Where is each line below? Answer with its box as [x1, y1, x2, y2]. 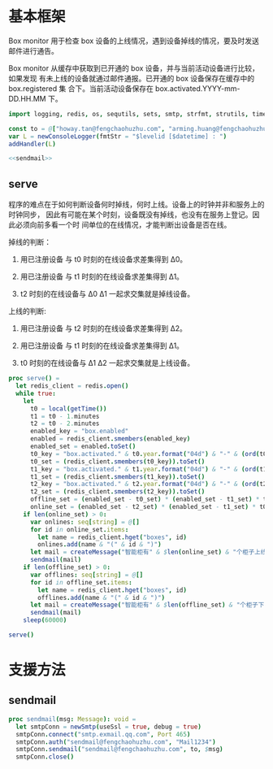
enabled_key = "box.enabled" [29, 428, 129, 436]
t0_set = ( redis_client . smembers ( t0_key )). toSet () [29, 457, 206, 466]
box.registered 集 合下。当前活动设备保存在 [8, 83, 154, 93]
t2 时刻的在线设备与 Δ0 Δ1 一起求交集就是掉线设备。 [19, 289, 195, 299]
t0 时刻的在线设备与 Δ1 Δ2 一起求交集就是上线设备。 [19, 358, 195, 368]
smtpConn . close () [15, 753, 75, 761]
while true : [15, 389, 57, 398]
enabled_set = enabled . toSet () [29, 442, 136, 450]
